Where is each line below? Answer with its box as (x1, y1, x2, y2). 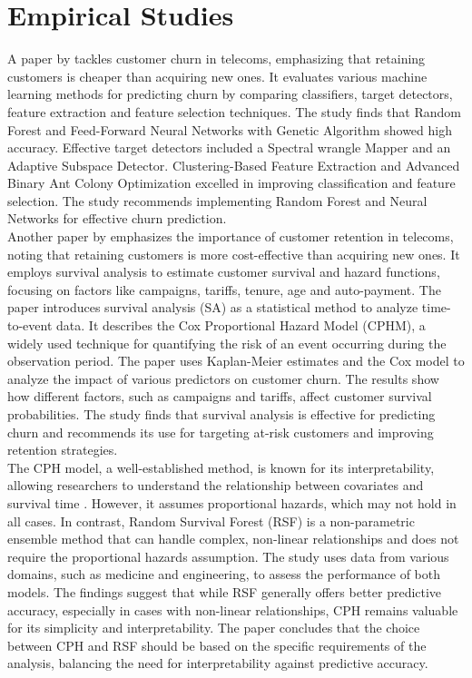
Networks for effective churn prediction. (7, 209, 227, 228)
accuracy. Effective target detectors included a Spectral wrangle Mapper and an (7, 138, 451, 157)
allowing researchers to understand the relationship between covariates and (7, 476, 424, 495)
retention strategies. (7, 440, 118, 459)
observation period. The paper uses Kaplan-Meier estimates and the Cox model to (7, 351, 465, 370)
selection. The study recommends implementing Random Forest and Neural (7, 191, 428, 210)
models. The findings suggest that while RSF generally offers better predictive (7, 582, 442, 601)
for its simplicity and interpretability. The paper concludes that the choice (7, 618, 420, 637)
